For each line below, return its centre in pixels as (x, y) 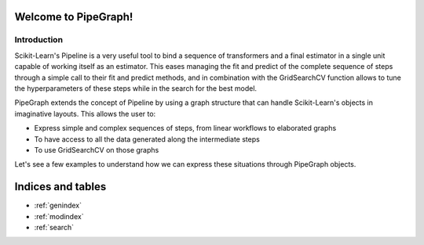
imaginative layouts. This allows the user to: (85, 113)
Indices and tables (60, 187)
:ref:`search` (54, 227)
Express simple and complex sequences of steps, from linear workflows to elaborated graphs (185, 128)
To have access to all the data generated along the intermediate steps (147, 139)
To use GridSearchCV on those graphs (97, 150)
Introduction (38, 40)
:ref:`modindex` (59, 216)
